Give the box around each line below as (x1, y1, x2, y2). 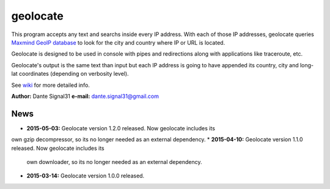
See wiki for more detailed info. (11, 81, 90, 89)
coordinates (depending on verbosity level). (18, 70, 129, 78)
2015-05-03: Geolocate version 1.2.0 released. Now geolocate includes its (26, 124, 215, 132)
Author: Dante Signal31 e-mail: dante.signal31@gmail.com (11, 92, 159, 100)
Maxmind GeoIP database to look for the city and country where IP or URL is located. (11, 39, 226, 46)
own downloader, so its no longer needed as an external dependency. (26, 158, 202, 165)
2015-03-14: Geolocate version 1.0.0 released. (26, 172, 145, 180)
